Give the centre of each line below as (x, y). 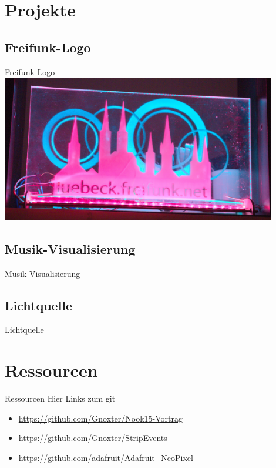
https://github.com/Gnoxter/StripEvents (93, 438)
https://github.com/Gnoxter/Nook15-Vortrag (100, 418)
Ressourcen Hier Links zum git (60, 398)
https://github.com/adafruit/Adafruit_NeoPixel (106, 457)
